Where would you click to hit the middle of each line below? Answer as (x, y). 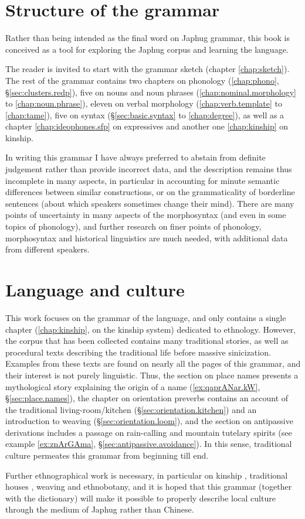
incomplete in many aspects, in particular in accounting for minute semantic (143, 180)
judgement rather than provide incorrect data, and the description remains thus (149, 169)
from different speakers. (48, 249)
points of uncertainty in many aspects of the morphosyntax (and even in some (146, 215)
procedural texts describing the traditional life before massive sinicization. (138, 352)
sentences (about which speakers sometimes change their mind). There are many (150, 203)
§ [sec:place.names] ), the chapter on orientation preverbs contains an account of (147, 398)
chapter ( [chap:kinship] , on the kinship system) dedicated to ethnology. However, (151, 329)
